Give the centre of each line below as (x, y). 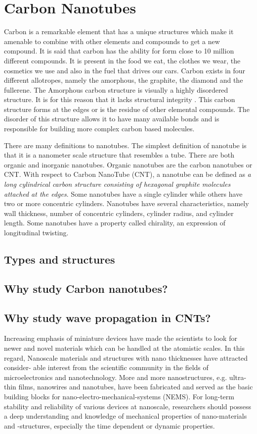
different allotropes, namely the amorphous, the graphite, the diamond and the (124, 80)
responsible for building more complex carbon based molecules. (99, 129)
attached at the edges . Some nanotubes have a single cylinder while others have (123, 193)
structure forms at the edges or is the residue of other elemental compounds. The (127, 109)
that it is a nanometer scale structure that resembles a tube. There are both (119, 155)
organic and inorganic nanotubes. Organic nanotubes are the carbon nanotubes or (128, 164)
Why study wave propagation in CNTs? (107, 317)
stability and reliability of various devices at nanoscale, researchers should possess (128, 406)
